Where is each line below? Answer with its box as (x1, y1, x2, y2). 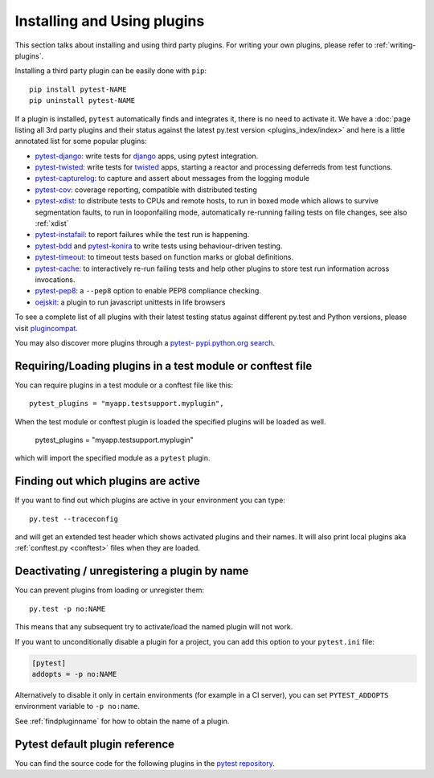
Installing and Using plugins (14, 12, 205, 30)
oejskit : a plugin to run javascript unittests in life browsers (35, 297, 226, 307)
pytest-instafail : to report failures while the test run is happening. (35, 230, 250, 240)
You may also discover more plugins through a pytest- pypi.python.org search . (14, 338, 275, 347)
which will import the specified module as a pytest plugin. (14, 453, 211, 463)
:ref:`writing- (374, 40, 416, 50)
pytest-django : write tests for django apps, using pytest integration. (35, 151, 259, 161)
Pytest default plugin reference (14, 737, 175, 751)
